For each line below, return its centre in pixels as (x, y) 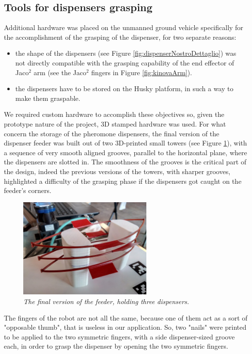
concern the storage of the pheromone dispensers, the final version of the (112, 133)
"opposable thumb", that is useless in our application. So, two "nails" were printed (125, 327)
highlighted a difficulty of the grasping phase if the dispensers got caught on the (123, 181)
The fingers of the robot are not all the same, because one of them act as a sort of (126, 317)
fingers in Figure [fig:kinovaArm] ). (142, 72)
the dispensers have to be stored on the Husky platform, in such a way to (124, 88)
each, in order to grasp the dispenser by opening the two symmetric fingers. (116, 346)
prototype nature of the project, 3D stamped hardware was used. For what (115, 123)
